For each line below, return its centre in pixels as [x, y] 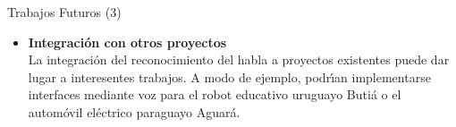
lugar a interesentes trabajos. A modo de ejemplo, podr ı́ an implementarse [229, 76]
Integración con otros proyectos [127, 42]
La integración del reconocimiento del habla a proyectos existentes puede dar [239, 59]
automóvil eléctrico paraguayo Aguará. [134, 111]
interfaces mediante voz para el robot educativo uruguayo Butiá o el [215, 94]
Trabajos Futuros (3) [64, 12]
